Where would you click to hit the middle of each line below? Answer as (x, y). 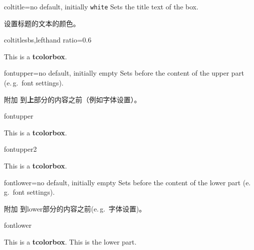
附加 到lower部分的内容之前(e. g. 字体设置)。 (75, 208)
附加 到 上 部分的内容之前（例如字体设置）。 (73, 99)
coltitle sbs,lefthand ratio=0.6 (48, 40)
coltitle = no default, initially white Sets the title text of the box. (101, 6)
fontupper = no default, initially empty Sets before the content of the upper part (124, 73)
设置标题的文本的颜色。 (42, 23)
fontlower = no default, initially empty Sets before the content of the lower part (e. (127, 182)
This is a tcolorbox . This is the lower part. (70, 241)
